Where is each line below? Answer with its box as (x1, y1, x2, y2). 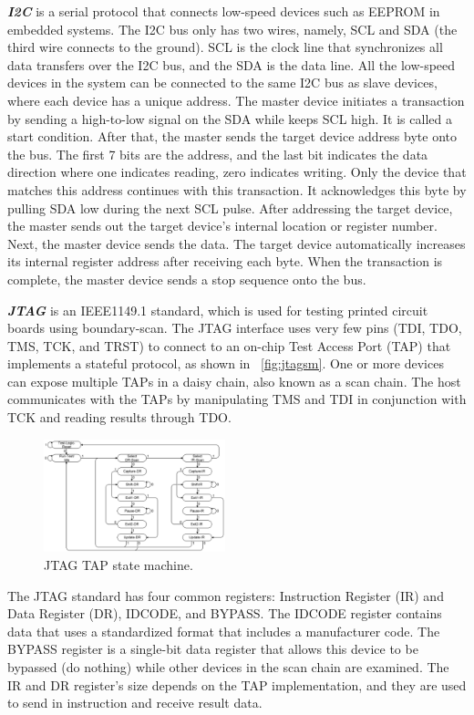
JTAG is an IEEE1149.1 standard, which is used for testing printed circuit (7, 300, 428, 319)
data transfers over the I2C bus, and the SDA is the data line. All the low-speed (7, 55, 456, 74)
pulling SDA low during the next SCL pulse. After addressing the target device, (7, 198, 453, 217)
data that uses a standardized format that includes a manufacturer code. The (7, 621, 440, 640)
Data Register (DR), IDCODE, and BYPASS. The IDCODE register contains (7, 604, 442, 623)
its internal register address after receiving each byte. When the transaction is (7, 252, 443, 271)
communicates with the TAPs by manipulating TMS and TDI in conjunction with (7, 389, 467, 409)
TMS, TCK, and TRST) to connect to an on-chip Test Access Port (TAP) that (7, 336, 451, 355)
